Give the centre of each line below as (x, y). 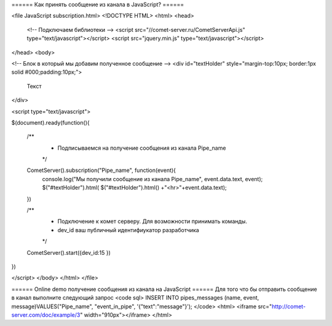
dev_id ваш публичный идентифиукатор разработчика (128, 230)
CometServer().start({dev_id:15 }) (69, 252)
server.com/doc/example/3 (46, 315)
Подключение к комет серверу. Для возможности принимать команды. (152, 222)
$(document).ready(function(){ (50, 122)
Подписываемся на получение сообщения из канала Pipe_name (142, 148)
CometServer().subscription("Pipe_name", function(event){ (101, 170)
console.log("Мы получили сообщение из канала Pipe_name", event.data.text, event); (152, 179)
